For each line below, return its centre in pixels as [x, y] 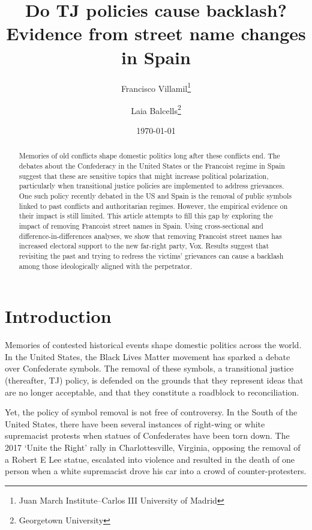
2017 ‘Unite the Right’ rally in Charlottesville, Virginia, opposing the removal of [153, 447]
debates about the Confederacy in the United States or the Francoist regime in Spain [152, 166]
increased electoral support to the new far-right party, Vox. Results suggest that [144, 246]
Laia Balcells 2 [156, 109]
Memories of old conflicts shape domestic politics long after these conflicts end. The [149, 156]
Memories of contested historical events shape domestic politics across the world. [153, 345]
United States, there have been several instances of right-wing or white [135, 423]
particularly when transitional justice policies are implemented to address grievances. [151, 186]
